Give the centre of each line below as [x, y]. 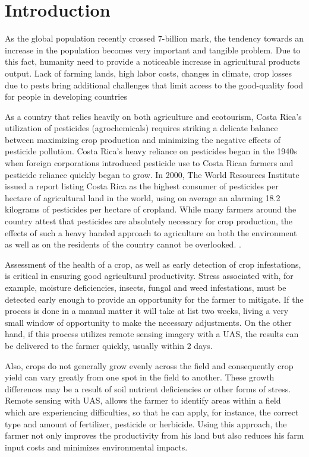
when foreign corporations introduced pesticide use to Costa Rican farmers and [149, 163]
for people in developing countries [66, 96]
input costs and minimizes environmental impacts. [96, 447]
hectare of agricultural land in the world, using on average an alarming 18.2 [143, 197]
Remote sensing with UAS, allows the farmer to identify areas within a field [143, 400]
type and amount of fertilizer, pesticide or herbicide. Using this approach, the [146, 423]
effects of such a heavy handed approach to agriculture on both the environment [151, 232]
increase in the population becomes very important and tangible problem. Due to [153, 50]
